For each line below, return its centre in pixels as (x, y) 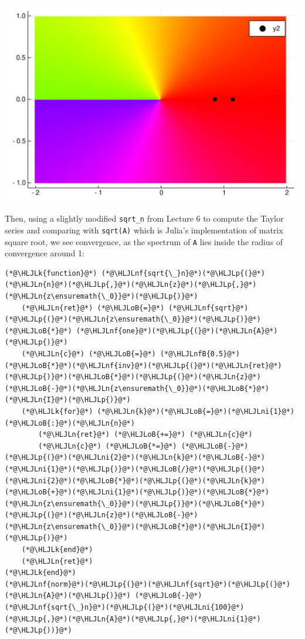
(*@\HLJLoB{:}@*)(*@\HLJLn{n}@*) (70, 423)
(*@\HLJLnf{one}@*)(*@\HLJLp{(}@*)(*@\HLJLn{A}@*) (177, 331)
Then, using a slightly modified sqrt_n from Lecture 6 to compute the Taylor (144, 218)
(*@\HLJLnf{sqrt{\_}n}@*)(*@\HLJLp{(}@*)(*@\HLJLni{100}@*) (125, 608)
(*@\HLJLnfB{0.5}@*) (200, 354)
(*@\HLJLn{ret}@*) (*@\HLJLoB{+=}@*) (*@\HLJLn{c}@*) (145, 435)
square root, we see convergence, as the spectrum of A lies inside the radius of (144, 241)
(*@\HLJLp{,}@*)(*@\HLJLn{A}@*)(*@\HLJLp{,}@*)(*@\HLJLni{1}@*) (133, 619)
